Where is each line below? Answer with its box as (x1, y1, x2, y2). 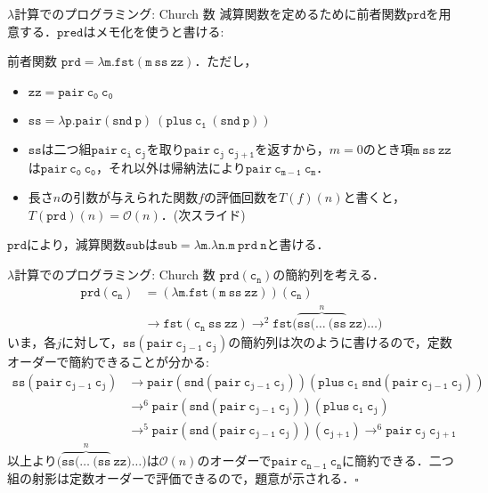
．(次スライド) (160, 205, 246, 223)
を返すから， (255, 140, 329, 158)
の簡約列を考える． (272, 265, 385, 284)
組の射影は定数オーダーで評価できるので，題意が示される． (7, 468, 355, 487)
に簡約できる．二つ (342, 451, 454, 470)
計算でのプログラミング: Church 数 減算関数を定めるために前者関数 (14, 4, 407, 22)
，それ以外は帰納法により (96, 158, 246, 176)
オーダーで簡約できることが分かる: (7, 352, 209, 371)
